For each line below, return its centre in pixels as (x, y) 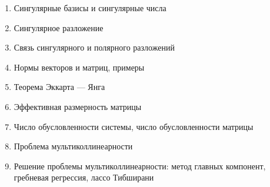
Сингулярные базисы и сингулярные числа (90, 8)
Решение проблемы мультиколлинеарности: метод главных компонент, (140, 166)
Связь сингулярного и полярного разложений (94, 47)
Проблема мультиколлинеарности (73, 146)
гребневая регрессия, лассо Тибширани (84, 177)
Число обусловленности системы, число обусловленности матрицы (134, 126)
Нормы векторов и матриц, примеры (79, 67)
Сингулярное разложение (59, 27)
